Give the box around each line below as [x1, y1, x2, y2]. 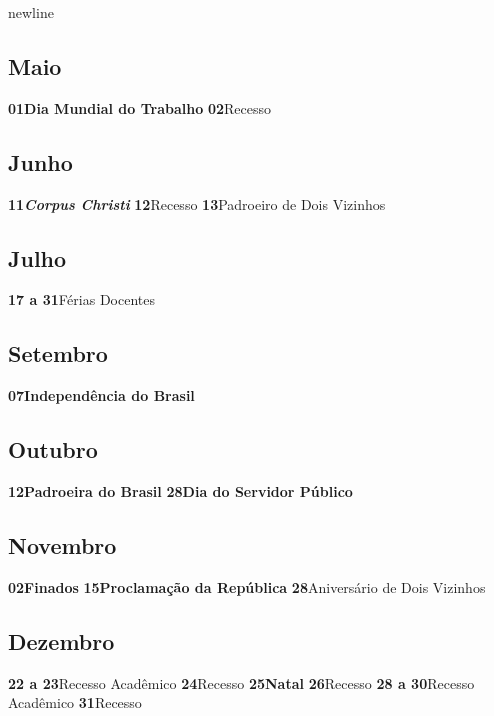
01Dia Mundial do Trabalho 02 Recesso [8, 97, 272, 118]
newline [8, 2, 54, 22]
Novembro [8, 529, 117, 560]
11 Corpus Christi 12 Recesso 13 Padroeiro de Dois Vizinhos [8, 193, 386, 214]
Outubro [8, 434, 98, 465]
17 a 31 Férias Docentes [8, 289, 155, 310]
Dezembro [8, 625, 115, 656]
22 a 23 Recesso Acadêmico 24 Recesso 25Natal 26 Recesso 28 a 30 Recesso [8, 672, 475, 693]
